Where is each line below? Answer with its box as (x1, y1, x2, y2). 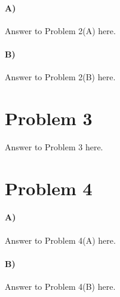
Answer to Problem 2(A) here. (5, 24, 116, 37)
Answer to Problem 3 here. (5, 140, 103, 153)
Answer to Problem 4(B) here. (5, 280, 116, 293)
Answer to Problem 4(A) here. (5, 234, 116, 246)
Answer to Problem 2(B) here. (5, 71, 116, 83)
